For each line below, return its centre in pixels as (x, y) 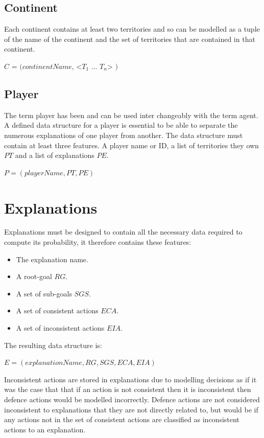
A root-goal (34, 276)
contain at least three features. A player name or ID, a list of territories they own (131, 145)
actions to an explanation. (45, 429)
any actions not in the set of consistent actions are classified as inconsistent (122, 419)
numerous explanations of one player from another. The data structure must (124, 135)
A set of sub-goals (44, 293)
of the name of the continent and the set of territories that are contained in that (130, 39)
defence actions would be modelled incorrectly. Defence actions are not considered (132, 399)
